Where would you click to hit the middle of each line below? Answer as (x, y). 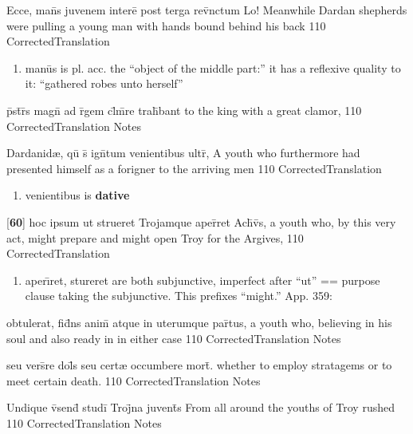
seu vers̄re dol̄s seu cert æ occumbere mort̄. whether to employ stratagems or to (199, 365)
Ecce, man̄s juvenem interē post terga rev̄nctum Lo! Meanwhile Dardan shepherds (207, 10)
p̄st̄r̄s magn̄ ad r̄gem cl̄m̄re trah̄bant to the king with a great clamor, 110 (184, 110)
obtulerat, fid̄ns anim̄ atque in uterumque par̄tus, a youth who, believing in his (199, 322)
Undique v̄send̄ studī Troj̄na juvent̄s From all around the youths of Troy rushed (201, 407)
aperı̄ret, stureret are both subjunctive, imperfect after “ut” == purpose (203, 280)
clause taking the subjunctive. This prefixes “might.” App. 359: (179, 296)
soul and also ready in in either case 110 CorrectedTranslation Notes (174, 338)
